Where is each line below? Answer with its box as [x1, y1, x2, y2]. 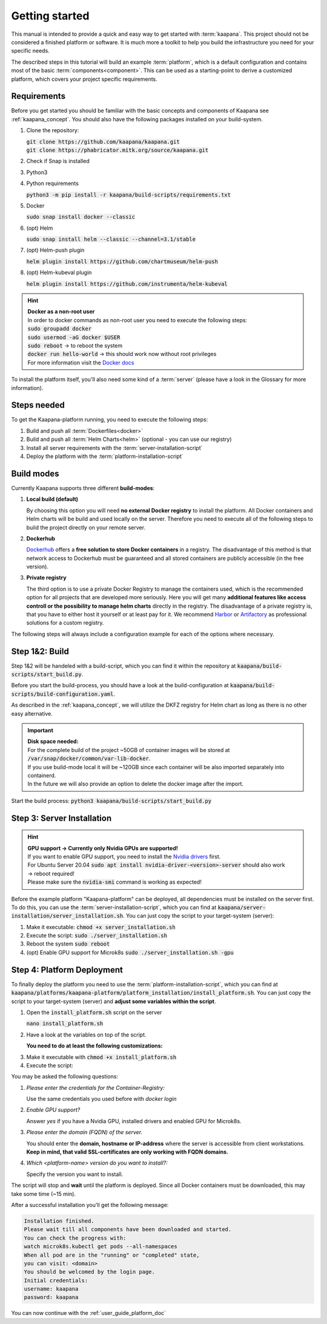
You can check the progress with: [24, 1234, 127, 1242]
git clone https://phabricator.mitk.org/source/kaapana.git [26, 146, 209, 153]
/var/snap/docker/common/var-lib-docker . [27, 755, 151, 762]
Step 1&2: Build [11, 646, 69, 656]
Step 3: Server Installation [11, 813, 112, 823]
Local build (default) [26, 496, 79, 503]
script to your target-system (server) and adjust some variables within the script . [11, 998, 216, 1005]
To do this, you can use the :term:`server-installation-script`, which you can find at [11, 904, 217, 911]
